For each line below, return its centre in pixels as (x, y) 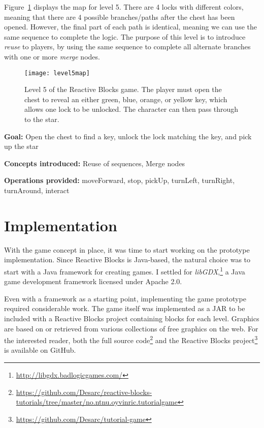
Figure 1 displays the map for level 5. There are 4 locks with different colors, (124, 7)
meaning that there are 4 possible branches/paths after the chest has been (120, 17)
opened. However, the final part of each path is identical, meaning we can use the (130, 27)
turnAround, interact (37, 190)
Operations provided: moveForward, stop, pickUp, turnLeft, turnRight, (120, 180)
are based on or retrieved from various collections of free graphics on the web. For (131, 328)
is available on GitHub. (40, 350)
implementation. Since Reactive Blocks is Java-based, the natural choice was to (127, 259)
